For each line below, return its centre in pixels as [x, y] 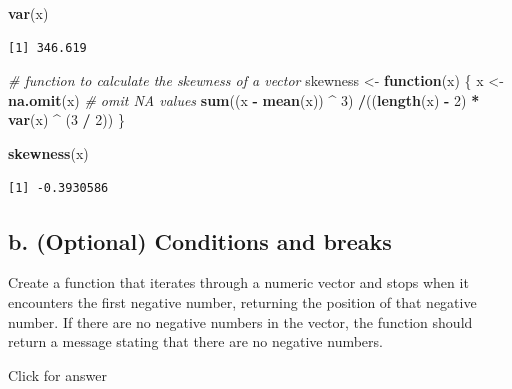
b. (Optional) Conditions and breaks [200, 240]
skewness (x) [48, 152]
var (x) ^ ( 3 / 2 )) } [66, 119]
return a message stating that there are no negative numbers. [195, 341]
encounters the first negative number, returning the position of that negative [242, 301]
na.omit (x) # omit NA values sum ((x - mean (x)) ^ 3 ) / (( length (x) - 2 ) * [244, 99]
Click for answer [57, 374]
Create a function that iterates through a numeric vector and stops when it [238, 282]
